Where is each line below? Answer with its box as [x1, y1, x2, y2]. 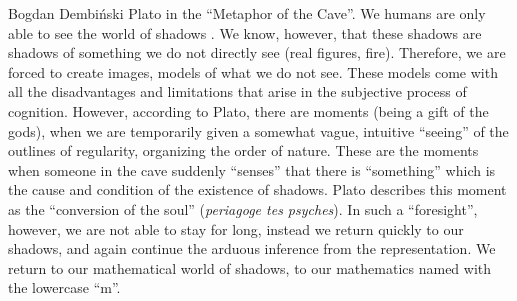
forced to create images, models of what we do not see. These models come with [8, 61, 498, 82]
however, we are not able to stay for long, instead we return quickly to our [8, 218, 464, 239]
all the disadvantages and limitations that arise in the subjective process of [8, 81, 467, 102]
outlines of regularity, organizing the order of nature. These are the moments [8, 140, 479, 161]
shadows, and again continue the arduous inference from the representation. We [8, 238, 496, 259]
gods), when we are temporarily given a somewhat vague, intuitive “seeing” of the [8, 120, 509, 141]
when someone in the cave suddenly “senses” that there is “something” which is [8, 159, 496, 180]
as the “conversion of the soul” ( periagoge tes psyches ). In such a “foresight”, [8, 198, 478, 219]
